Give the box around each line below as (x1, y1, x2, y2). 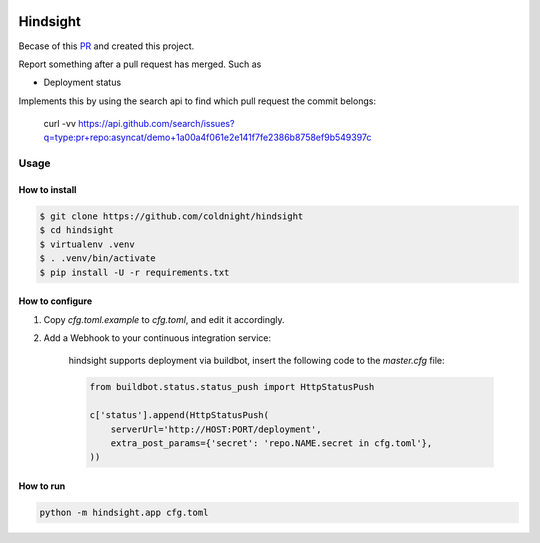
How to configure (18, 295, 93, 307)
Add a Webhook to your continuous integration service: (43, 331, 272, 344)
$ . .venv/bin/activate (39, 253, 157, 264)
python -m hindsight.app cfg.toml (39, 506, 209, 518)
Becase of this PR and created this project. (18, 40, 195, 52)
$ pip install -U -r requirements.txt (39, 266, 230, 278)
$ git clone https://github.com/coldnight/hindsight (39, 211, 304, 222)
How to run (18, 480, 66, 492)
